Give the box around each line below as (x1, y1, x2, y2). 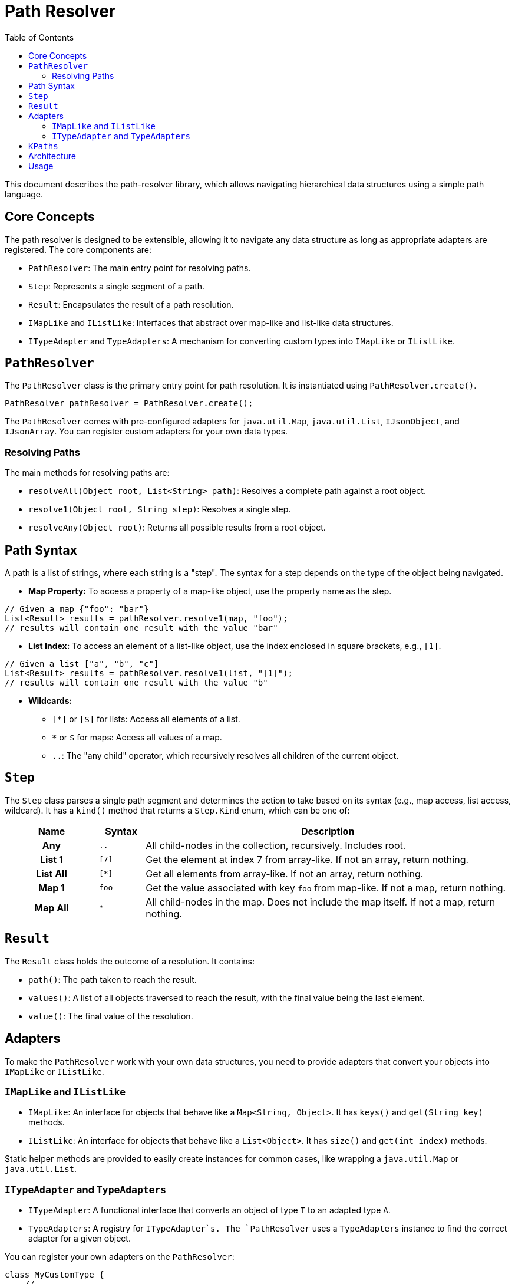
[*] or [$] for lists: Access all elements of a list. (52, 714, 240, 725)
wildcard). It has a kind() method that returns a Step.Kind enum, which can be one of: (5, 805, 350, 815)
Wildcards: (28, 696, 72, 706)
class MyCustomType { (5, 1270, 104, 1280)
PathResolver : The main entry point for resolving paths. (28, 262, 251, 273)
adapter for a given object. (28, 1233, 131, 1244)
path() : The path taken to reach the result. (28, 974, 197, 985)
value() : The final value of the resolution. (28, 1010, 193, 1021)
